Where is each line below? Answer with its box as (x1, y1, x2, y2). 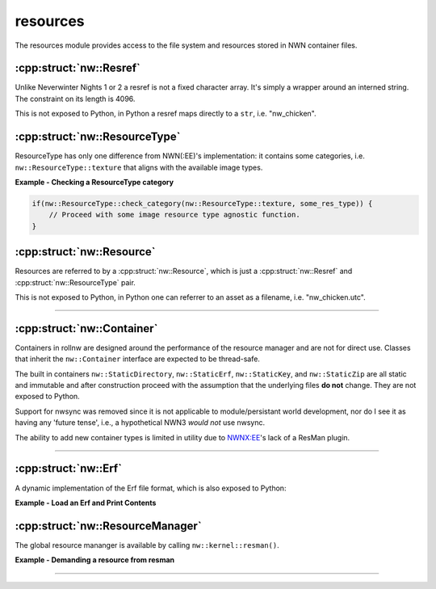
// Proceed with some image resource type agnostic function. (48, 210, 300, 220)
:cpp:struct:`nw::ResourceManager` (15, 519, 202, 532)
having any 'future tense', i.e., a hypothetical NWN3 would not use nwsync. (15, 418, 266, 427)
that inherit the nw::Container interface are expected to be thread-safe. (15, 354, 260, 364)
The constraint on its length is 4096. (15, 94, 136, 103)
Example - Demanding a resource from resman (15, 555, 175, 565)
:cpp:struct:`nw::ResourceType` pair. (15, 277, 136, 287)
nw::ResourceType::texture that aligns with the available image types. (15, 162, 263, 172)
